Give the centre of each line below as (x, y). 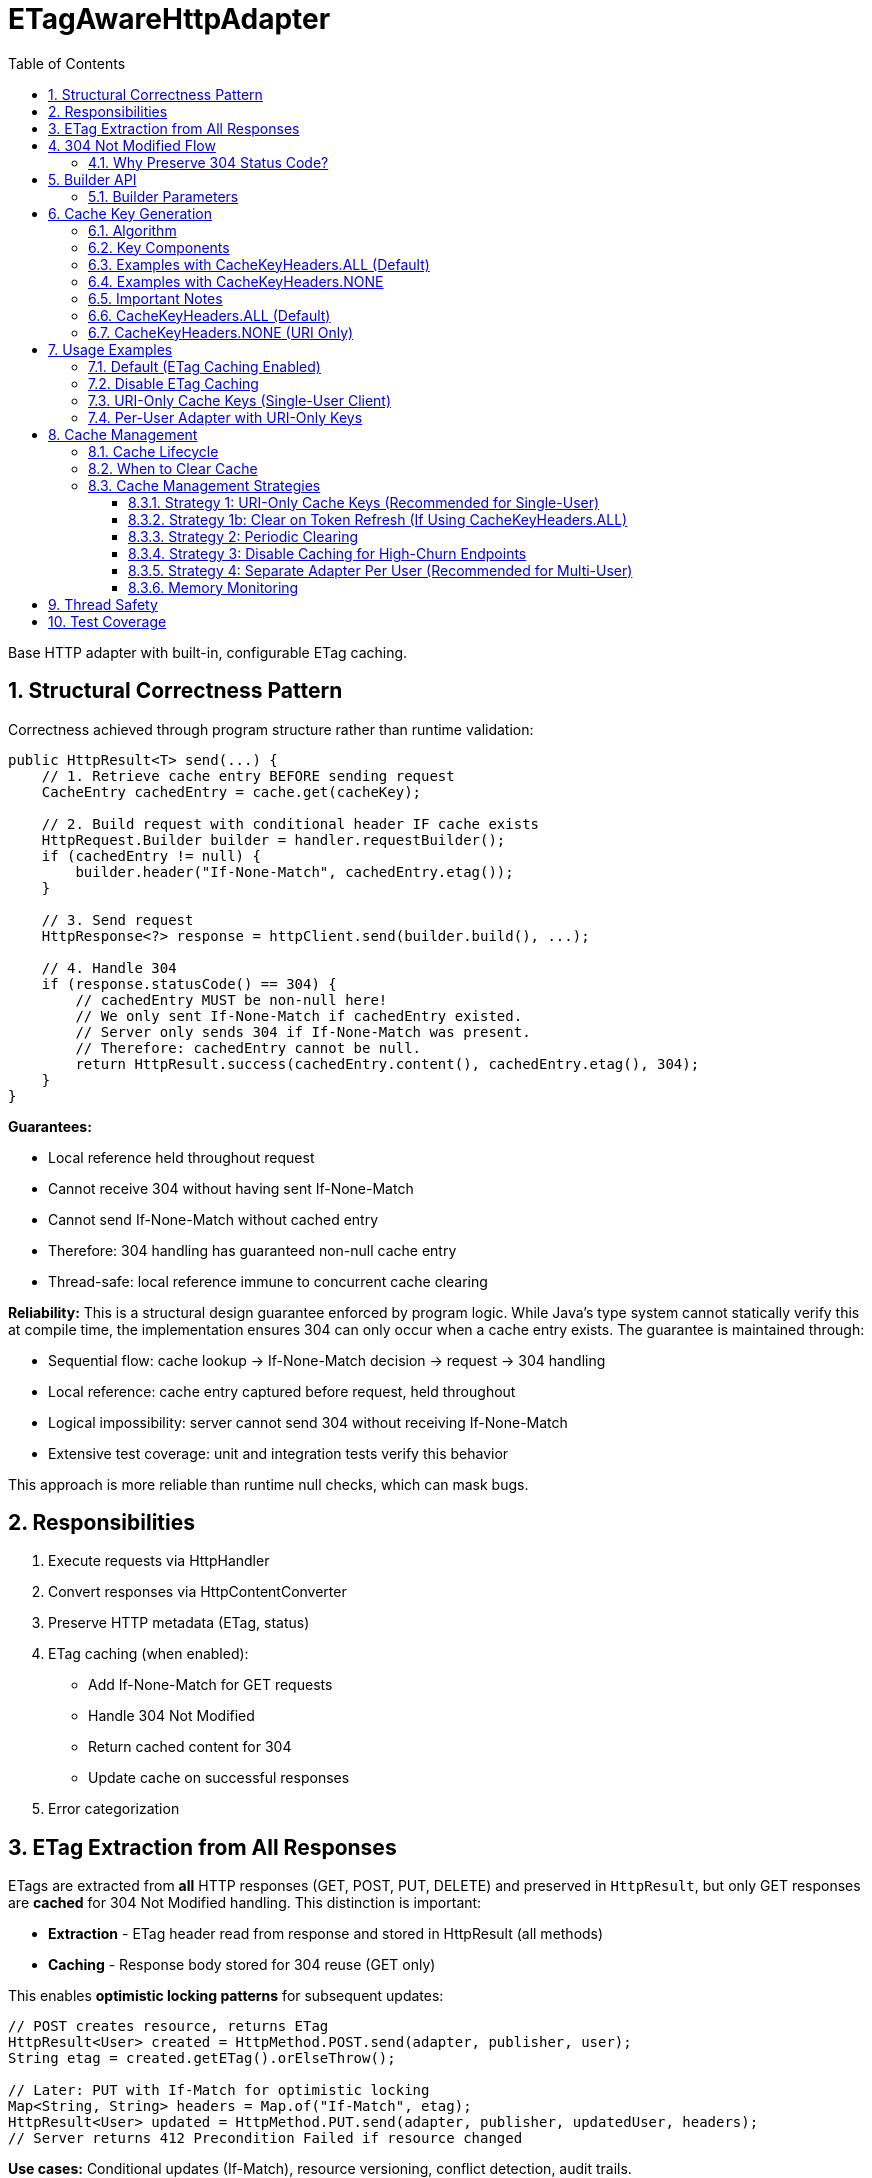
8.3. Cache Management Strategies (204, 485)
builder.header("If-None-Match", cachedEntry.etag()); (294, 871)
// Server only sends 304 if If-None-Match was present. (303, 1031)
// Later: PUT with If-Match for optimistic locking (219, 2090)
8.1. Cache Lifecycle (153, 451)
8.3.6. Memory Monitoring (213, 587)
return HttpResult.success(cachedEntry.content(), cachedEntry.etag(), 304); (387, 1063)
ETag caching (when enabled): (148, 1654)
